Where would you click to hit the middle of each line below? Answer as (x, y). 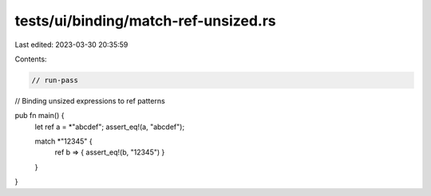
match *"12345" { (63, 141)
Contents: (31, 59)
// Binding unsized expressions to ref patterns (90, 100)
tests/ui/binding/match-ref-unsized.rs (145, 21)
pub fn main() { (40, 116)
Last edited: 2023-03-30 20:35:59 (71, 45)
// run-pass (55, 80)
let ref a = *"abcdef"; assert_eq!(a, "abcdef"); (110, 127)
